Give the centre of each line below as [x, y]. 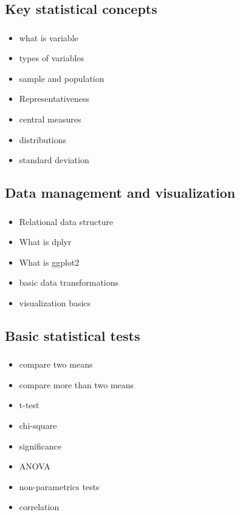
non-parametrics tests [59, 486]
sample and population [62, 78]
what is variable [49, 37]
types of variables [52, 58]
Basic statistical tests [73, 335]
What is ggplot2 [49, 262]
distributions [43, 139]
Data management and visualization [120, 193]
